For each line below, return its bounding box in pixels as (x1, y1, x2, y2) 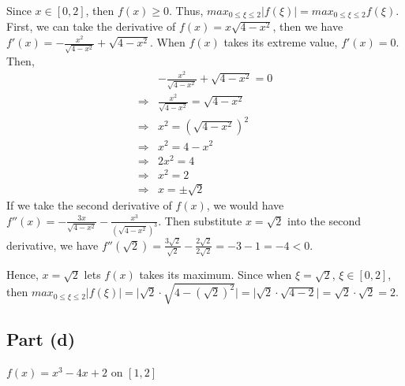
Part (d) (6, 326, 76, 351)
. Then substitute (158, 212, 242, 228)
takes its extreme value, (223, 34, 338, 50)
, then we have (272, 18, 343, 35)
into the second (287, 212, 362, 228)
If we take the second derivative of (6, 197, 172, 213)
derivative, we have (6, 236, 99, 253)
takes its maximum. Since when (139, 266, 292, 283)
